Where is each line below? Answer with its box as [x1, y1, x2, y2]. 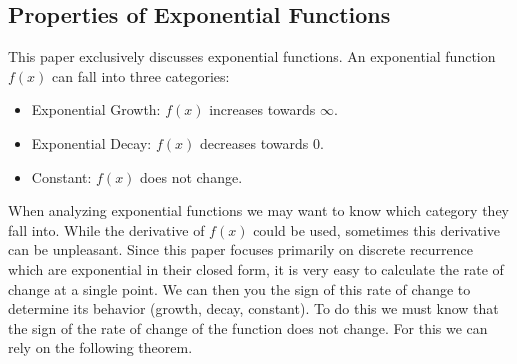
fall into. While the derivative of [8, 219, 205, 240]
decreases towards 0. [199, 132, 324, 153]
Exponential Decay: [31, 132, 152, 153]
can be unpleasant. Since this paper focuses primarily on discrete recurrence [8, 239, 473, 260]
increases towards [209, 99, 316, 120]
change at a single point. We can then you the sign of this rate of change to [8, 278, 471, 299]
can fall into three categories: [52, 65, 230, 86]
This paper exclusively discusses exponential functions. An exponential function [8, 46, 496, 67]
